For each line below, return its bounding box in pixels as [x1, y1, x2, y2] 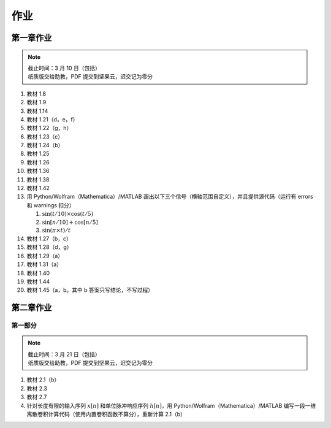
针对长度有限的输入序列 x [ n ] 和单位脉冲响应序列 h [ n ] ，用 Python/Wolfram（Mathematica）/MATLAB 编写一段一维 [26, 402, 316, 409]
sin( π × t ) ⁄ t [42, 227, 71, 234]
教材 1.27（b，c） [26, 235, 72, 242]
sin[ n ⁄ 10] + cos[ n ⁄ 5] [42, 218, 98, 226]
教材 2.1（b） [26, 376, 60, 383]
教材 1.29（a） [26, 252, 64, 259]
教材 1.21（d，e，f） [26, 115, 78, 123]
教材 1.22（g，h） [26, 124, 72, 132]
